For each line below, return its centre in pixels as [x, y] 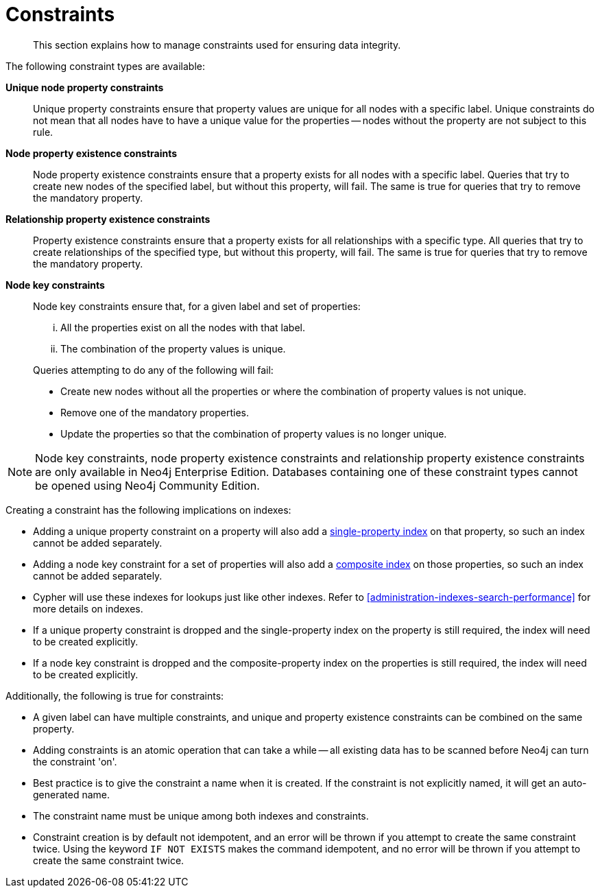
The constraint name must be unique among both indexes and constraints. [201, 815]
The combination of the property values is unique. [173, 348]
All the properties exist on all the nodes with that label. [183, 327]
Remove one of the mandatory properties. [155, 412]
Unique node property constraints [85, 87]
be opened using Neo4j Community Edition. [147, 485]
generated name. [72, 794]
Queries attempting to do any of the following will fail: [153, 370]
